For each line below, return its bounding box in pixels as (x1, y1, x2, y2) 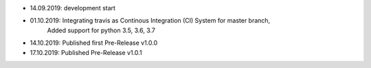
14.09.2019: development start (30, 4, 116, 12)
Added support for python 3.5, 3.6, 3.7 (47, 26, 156, 34)
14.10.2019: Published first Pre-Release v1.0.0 (30, 38, 158, 47)
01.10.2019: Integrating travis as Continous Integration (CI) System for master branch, (30, 16, 271, 25)
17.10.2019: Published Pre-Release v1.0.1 (30, 48, 142, 56)
